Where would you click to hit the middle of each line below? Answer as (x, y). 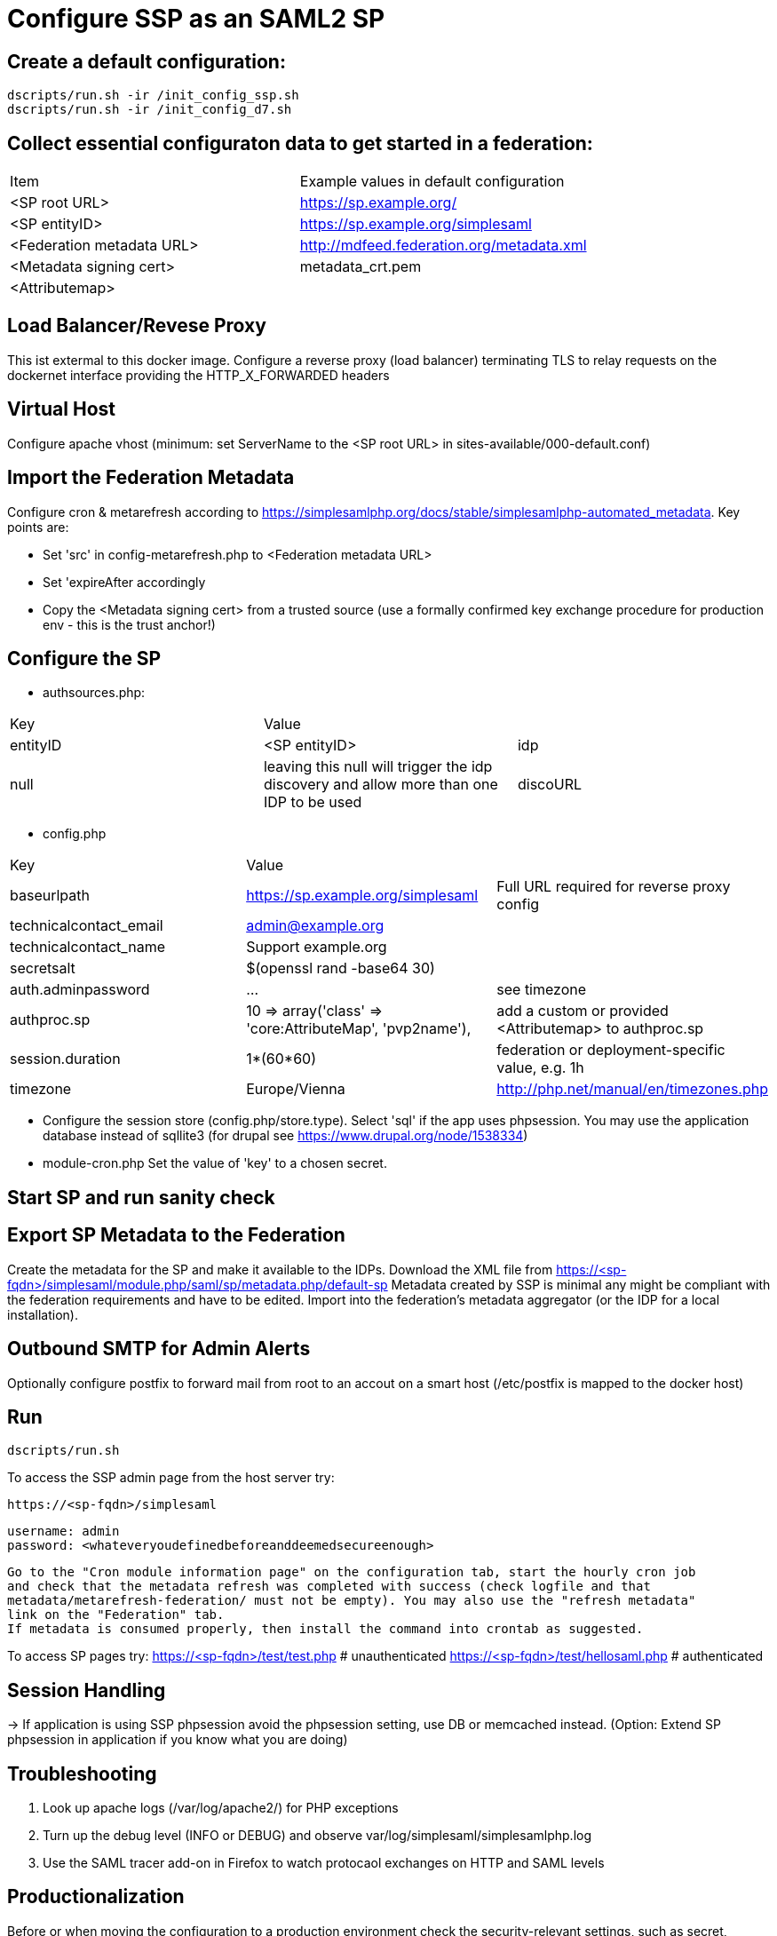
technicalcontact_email (87, 926)
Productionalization (96, 1897)
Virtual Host (61, 409)
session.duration (65, 1059)
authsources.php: (94, 693)
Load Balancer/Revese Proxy (137, 326)
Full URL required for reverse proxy (614, 887)
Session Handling (87, 1690)
